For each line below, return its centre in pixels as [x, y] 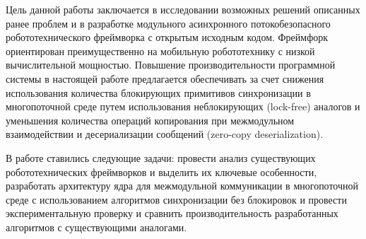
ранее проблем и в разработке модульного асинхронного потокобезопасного [168, 23]
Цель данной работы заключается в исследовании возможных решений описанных [183, 9]
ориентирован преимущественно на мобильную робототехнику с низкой [160, 51]
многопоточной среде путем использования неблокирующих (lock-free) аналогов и [183, 106]
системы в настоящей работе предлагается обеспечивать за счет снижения [165, 78]
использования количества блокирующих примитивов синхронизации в [158, 92]
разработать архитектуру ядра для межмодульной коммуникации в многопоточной [182, 186]
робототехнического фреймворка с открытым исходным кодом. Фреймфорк [167, 37]
